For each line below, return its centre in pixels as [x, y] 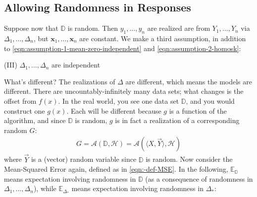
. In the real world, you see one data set [119, 100]
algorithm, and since [35, 120]
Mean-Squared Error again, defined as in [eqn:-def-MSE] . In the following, [116, 169]
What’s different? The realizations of [60, 81]
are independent [76, 65]
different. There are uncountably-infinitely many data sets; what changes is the [124, 91]
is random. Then [93, 28]
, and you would [210, 100]
